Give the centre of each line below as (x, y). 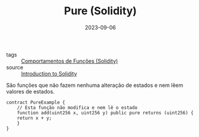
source (15, 67)
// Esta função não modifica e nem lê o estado (77, 108)
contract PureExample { (36, 102)
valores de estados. (30, 91)
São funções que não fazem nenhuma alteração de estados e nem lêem (95, 85)
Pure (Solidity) (100, 11)
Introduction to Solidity (49, 73)
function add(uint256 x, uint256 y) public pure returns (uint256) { (105, 113)
